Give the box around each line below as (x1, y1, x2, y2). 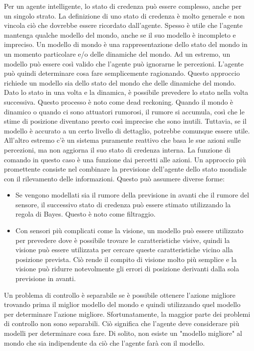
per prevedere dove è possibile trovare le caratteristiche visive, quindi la (15, 235, 230, 245)
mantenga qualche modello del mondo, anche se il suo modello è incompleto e (4, 29, 236, 40)
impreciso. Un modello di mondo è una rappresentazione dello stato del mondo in (4, 39, 248, 49)
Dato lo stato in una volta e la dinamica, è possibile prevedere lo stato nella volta (4, 87, 249, 97)
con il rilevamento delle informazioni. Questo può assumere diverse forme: (4, 173, 225, 183)
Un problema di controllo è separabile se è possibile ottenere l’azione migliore (4, 289, 235, 300)
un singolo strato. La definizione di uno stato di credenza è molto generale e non (4, 10, 245, 21)
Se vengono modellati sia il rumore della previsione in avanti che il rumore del (15, 190, 249, 200)
